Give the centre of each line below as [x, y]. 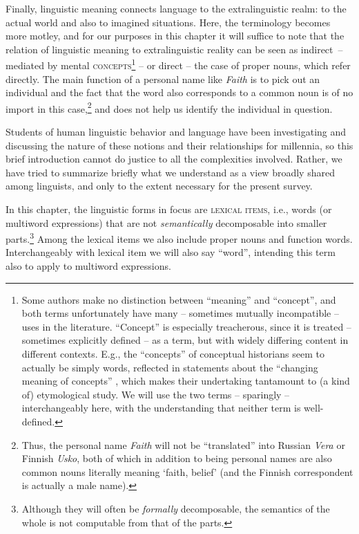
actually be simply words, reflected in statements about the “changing [170, 367]
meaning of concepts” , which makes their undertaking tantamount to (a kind [186, 381]
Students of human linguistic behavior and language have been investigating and [176, 132]
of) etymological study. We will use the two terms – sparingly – [156, 394]
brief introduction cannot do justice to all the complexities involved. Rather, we [174, 159]
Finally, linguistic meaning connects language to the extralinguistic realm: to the [176, 8]
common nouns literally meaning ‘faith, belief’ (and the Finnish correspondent [187, 471]
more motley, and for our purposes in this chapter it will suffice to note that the [175, 36]
